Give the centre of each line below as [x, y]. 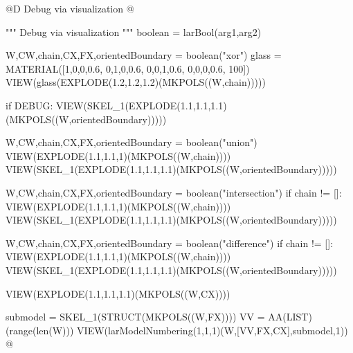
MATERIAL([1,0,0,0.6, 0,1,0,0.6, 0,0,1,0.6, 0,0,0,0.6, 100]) [128, 68]
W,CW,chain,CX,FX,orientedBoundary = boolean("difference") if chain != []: [170, 243]
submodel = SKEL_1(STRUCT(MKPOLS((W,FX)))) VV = [135, 317]
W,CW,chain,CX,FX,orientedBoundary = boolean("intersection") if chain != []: [174, 192]
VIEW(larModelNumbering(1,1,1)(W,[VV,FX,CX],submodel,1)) [212, 330]
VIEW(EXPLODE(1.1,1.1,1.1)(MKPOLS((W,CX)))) [118, 293]
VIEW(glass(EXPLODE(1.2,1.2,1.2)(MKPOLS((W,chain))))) [136, 82]
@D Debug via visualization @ [70, 8]
